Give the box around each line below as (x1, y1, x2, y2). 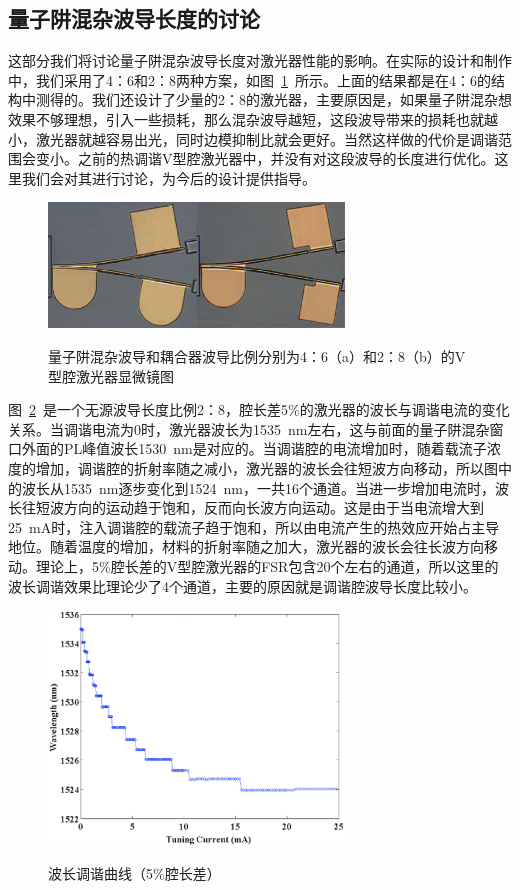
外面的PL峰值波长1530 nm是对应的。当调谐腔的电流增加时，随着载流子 (21, 438, 487, 459)
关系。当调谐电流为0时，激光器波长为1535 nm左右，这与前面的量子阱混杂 (8, 418, 490, 439)
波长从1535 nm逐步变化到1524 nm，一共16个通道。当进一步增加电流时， (21, 477, 495, 498)
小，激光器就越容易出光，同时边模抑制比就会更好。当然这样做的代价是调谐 (8, 128, 498, 149)
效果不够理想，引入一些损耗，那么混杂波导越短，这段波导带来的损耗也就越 (8, 108, 498, 129)
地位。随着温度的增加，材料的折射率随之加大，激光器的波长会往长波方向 (8, 536, 484, 557)
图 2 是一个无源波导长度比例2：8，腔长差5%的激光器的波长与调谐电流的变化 (8, 399, 510, 420)
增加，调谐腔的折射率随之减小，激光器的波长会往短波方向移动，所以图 (35, 458, 498, 478)
